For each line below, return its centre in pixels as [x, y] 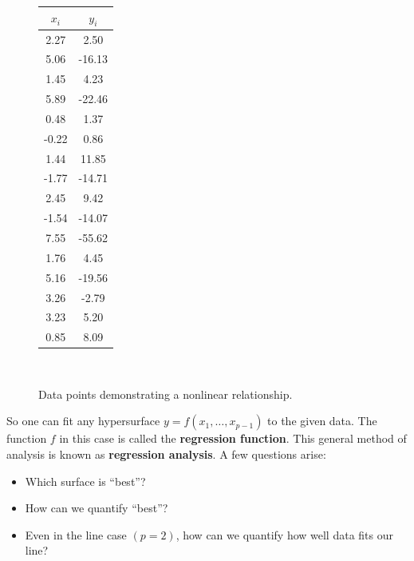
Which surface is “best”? [85, 481]
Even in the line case [76, 534]
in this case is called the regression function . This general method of [233, 438]
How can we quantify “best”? [97, 508]
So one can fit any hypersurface [83, 421]
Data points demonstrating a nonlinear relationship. [166, 394]
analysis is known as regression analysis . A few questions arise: [166, 454]
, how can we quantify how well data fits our [284, 534]
